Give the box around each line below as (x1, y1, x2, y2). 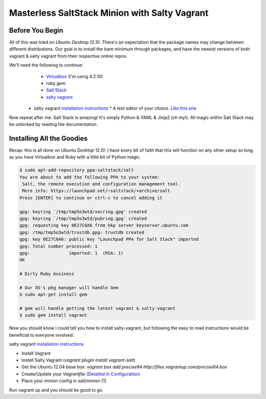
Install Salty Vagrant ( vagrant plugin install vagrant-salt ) (21, 357, 135, 363)
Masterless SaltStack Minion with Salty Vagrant (9, 7, 209, 18)
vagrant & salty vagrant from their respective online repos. (9, 53, 128, 59)
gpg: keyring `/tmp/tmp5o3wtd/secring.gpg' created (19, 209, 147, 214)
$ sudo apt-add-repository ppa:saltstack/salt (19, 167, 134, 173)
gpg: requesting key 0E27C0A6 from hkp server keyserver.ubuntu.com (19, 223, 189, 228)
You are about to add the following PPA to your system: (19, 174, 160, 180)
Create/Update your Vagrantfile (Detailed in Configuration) (21, 371, 140, 377)
